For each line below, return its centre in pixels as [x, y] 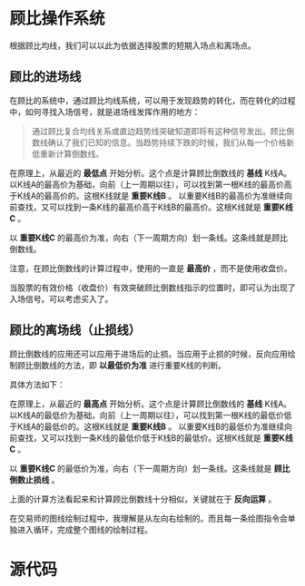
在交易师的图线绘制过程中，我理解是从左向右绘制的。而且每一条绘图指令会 [148, 518]
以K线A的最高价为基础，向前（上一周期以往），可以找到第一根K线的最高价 [147, 184]
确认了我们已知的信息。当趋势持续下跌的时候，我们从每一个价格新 [171, 142]
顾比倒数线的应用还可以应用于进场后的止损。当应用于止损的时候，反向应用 [148, 354]
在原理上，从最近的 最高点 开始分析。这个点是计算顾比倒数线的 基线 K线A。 [151, 404]
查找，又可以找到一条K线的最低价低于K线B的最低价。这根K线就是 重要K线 [155, 437]
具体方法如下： [37, 384]
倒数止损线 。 [34, 479]
